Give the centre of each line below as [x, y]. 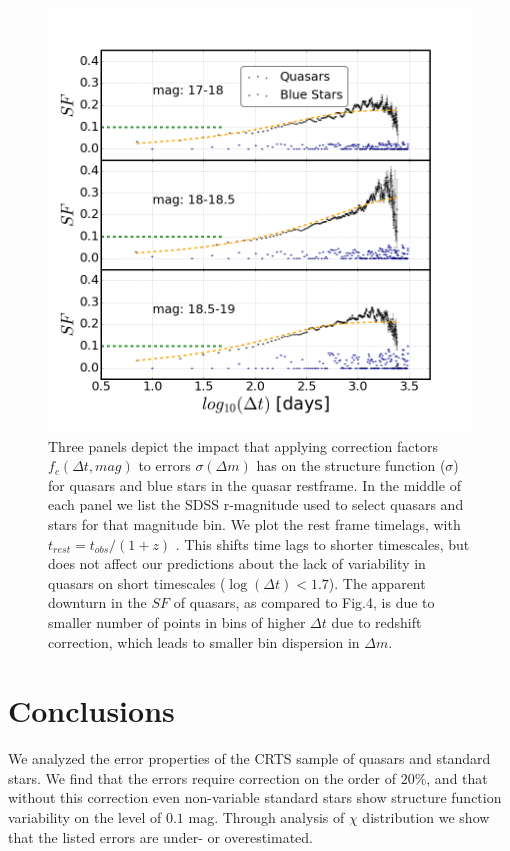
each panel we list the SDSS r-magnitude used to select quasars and [256, 504]
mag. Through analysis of [266, 817]
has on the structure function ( [351, 465]
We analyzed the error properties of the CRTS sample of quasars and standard [249, 758]
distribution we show [426, 817]
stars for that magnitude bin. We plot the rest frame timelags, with [254, 523]
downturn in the [97, 602]
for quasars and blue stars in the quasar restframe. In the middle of [254, 484]
